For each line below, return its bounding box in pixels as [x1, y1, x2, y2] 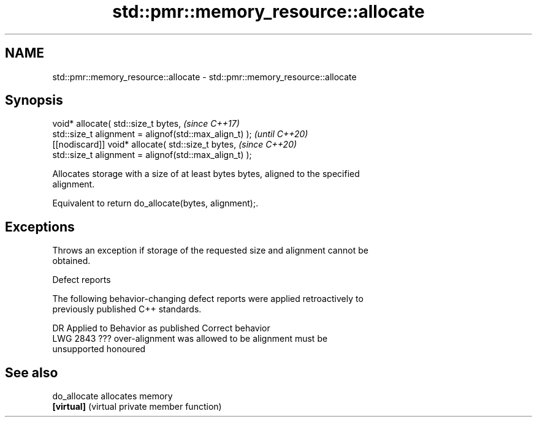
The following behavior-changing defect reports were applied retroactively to [52, 293, 364, 304]
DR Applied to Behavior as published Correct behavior [52, 323, 270, 334]
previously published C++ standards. [52, 304, 202, 315]
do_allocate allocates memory [52, 391, 173, 402]
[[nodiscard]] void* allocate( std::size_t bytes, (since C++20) [52, 139, 297, 150]
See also [5, 364, 58, 380]
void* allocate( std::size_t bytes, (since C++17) [52, 118, 240, 129]
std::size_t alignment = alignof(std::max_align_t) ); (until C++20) [52, 129, 308, 140]
